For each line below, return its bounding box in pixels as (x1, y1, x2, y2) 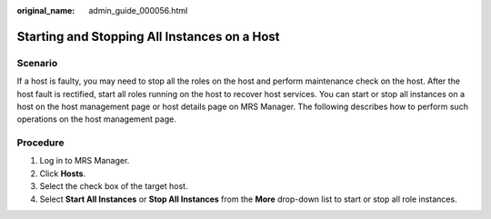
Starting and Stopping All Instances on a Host (16, 28, 280, 45)
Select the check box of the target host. (39, 181, 188, 192)
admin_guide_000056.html (88, 5, 188, 15)
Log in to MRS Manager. (39, 155, 130, 166)
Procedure (16, 136, 65, 149)
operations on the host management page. (16, 114, 176, 124)
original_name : (16, 5, 75, 15)
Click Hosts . (39, 168, 86, 179)
